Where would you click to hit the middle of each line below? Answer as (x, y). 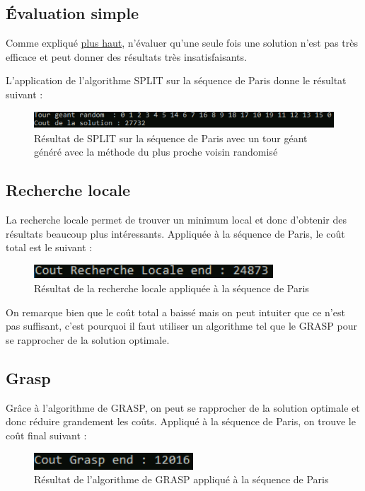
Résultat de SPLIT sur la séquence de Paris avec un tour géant (171, 138)
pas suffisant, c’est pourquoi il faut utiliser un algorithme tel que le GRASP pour (181, 326)
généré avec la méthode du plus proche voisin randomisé (156, 152)
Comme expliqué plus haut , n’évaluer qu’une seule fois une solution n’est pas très (182, 43)
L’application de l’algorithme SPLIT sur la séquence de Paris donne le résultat (176, 80)
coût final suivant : (46, 435)
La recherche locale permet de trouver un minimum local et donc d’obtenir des (176, 219)
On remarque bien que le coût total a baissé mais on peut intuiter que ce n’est (175, 312)
